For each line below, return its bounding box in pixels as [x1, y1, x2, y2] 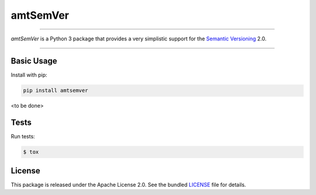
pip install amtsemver [23, 87, 88, 94]
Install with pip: [11, 71, 47, 78]
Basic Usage [11, 56, 57, 66]
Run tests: [11, 133, 35, 140]
